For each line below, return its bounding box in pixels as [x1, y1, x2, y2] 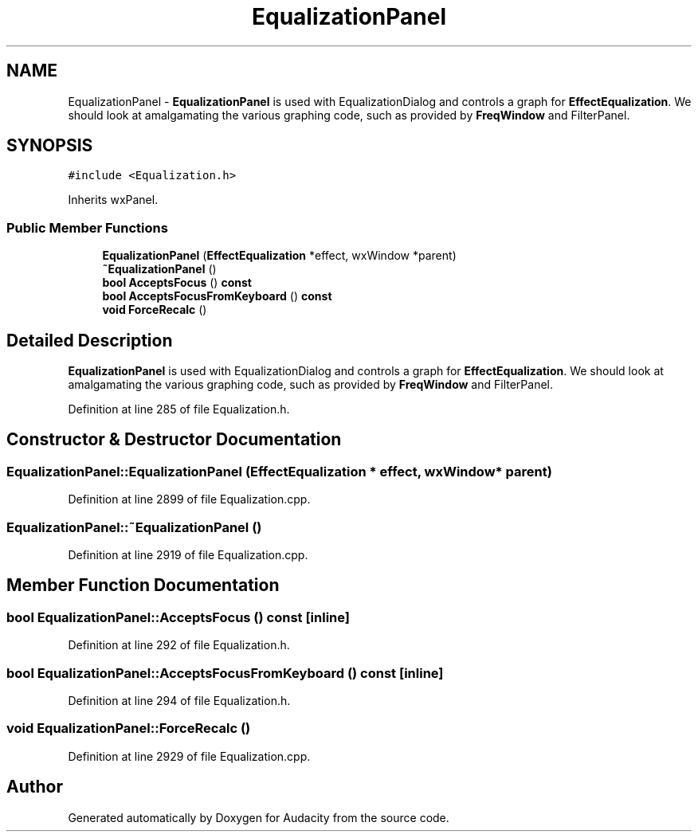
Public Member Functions [6, 219, 168, 236]
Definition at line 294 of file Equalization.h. [68, 693, 291, 707]
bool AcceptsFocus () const [102, 276, 252, 290]
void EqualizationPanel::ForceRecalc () [6, 720, 251, 737]
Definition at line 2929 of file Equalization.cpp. [68, 749, 311, 763]
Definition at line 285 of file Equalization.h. [68, 402, 290, 417]
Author [6, 777, 63, 797]
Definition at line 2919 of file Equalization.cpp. [68, 548, 308, 562]
